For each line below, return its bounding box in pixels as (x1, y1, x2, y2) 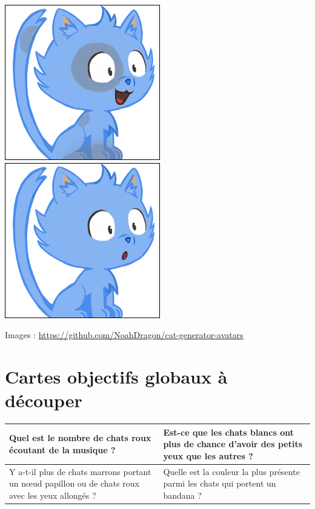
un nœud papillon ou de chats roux (9, 477, 139, 490)
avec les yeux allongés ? (9, 488, 96, 501)
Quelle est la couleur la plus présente (163, 465, 300, 477)
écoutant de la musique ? (9, 443, 116, 456)
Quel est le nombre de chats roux (9, 431, 151, 444)
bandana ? (163, 488, 202, 501)
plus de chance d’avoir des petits (163, 437, 303, 450)
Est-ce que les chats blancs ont (163, 425, 294, 438)
